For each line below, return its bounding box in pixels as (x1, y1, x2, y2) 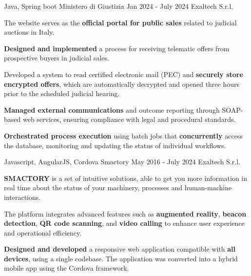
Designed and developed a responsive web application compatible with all (4, 244, 236, 254)
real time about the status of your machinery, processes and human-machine (4, 182, 232, 193)
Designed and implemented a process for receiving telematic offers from (4, 43, 230, 53)
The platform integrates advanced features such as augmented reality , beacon (4, 208, 247, 218)
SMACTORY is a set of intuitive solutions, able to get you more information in (4, 173, 248, 183)
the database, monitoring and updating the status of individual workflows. (4, 140, 226, 150)
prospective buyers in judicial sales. (4, 53, 109, 63)
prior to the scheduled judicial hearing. (4, 88, 120, 99)
